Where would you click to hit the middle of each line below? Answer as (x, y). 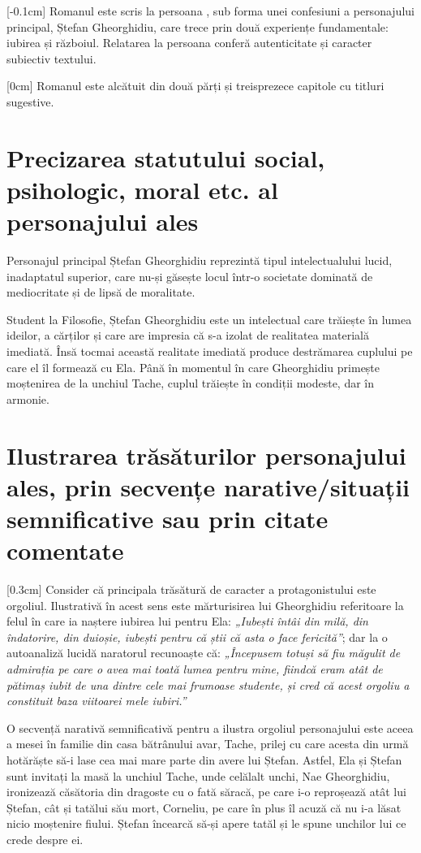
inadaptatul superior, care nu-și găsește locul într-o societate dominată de (190, 276)
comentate (65, 550)
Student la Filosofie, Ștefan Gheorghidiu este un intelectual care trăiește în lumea (209, 319)
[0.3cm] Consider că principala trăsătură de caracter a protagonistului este (191, 589)
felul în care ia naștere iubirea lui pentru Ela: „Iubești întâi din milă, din (187, 621)
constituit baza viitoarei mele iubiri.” (97, 701)
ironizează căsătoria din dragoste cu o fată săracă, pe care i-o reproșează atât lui (206, 792)
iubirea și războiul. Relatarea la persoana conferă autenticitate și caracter (189, 43)
